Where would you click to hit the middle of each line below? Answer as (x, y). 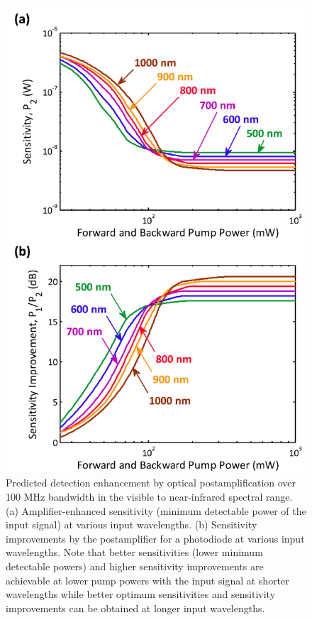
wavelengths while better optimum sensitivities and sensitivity (141, 594)
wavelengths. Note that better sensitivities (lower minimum (134, 552)
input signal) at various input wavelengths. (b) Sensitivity (132, 524)
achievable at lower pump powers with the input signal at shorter (147, 580)
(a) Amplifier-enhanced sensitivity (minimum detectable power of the (156, 510)
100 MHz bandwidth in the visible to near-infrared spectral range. (149, 497)
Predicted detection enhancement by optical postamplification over (151, 483)
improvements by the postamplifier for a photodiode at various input (155, 538)
